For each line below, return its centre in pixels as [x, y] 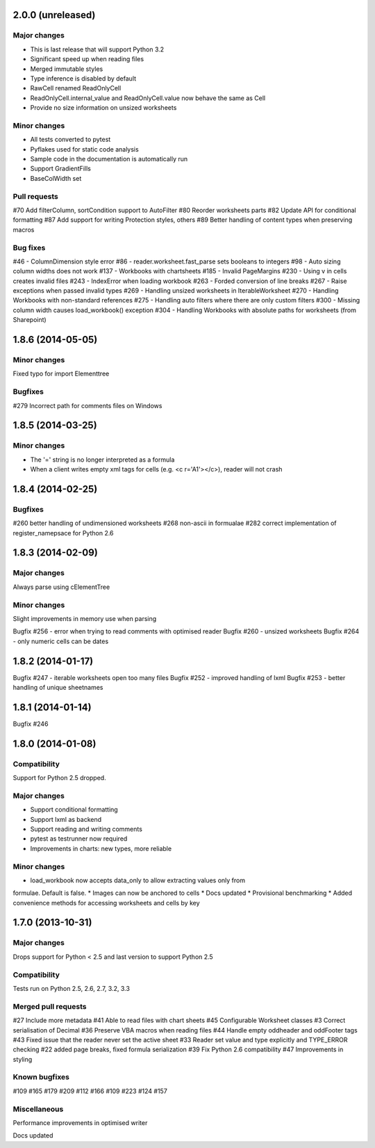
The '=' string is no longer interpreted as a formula [102, 460]
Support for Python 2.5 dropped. [60, 778]
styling [23, 1059]
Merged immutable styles [67, 69]
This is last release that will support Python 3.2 [97, 49]
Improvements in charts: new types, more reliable [101, 848]
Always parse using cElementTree [61, 587]
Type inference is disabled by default [83, 78]
